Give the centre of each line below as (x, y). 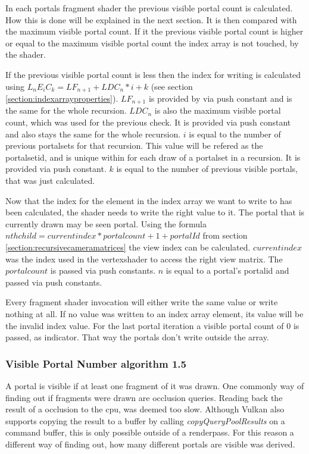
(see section (172, 86)
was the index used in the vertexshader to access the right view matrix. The (144, 259)
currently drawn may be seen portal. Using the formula (106, 223)
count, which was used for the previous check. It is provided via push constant (148, 122)
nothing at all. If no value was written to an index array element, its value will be (154, 313)
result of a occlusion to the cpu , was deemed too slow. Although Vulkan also (145, 409)
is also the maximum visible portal (218, 110)
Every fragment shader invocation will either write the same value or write (142, 302)
